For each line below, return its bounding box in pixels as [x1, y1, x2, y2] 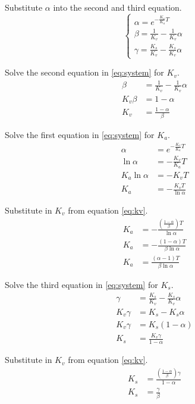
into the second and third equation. [53, 1, 182, 13]
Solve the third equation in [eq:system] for [5, 278, 158, 291]
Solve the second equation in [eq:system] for [5, 66, 164, 79]
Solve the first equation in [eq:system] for [5, 128, 155, 140]
